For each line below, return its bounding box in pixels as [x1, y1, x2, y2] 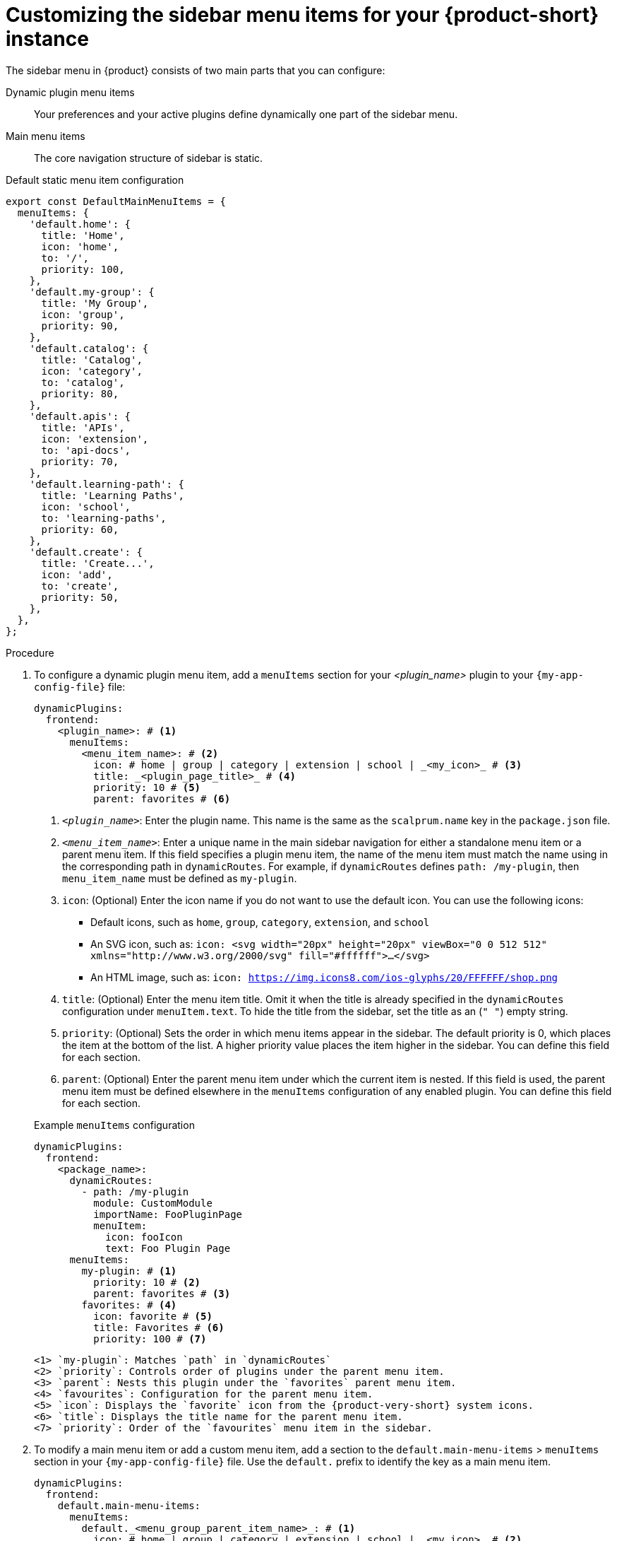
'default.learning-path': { [29, 478, 184, 490]
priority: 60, [41, 523, 119, 535]
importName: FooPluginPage [93, 1208, 243, 1220]
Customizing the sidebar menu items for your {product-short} [6, 3, 599, 27]
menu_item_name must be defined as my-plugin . [62, 872, 297, 884]
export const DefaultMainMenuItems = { [6, 195, 226, 207]
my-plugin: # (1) [81, 1265, 177, 1277]
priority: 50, [41, 591, 119, 603]
